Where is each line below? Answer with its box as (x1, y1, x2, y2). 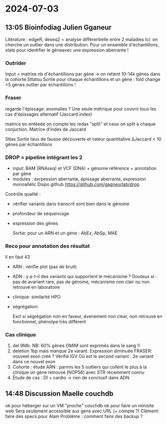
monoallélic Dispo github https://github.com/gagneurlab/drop (12, 181, 139, 187)
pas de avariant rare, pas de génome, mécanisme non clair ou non (12, 279, 149, 285)
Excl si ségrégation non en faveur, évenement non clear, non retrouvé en (12, 313, 162, 319)
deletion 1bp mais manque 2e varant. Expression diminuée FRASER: (12, 348, 152, 354)
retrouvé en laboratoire (12, 284, 60, 290)
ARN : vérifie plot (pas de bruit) (12, 264, 77, 270)
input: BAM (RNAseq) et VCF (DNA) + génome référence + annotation (12, 165, 157, 171)
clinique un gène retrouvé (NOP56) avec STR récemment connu (12, 369, 144, 375)
